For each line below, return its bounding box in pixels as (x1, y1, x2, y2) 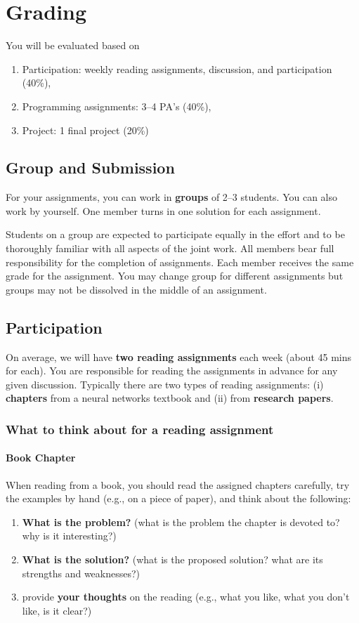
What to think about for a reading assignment (6, 420, 274, 438)
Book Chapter (6, 450, 76, 465)
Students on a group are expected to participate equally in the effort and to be (6, 227, 345, 242)
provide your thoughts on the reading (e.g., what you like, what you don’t (22, 589, 350, 604)
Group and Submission (6, 157, 175, 178)
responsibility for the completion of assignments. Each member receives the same (6, 254, 354, 269)
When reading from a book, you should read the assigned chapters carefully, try (6, 477, 350, 492)
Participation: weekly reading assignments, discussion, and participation (22, 61, 332, 76)
